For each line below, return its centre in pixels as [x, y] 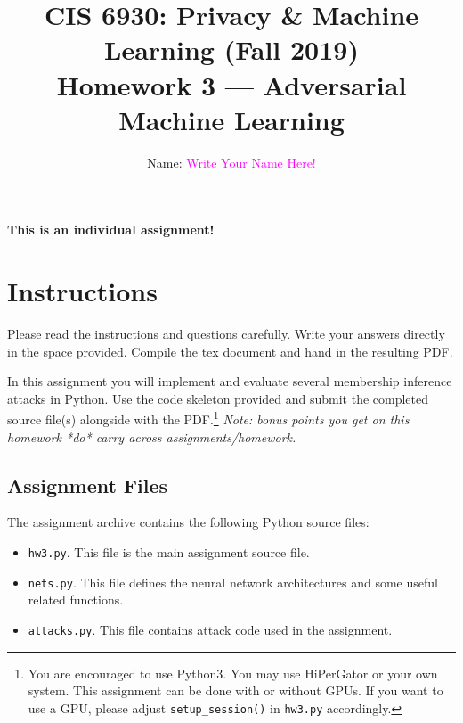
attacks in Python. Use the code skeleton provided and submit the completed [218, 398]
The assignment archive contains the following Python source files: [188, 522]
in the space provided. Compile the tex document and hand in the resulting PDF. [230, 351]
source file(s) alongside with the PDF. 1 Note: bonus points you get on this [208, 418]
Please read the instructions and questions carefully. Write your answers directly [226, 333]
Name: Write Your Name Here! [231, 162]
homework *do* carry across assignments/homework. [152, 436]
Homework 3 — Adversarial [231, 84]
